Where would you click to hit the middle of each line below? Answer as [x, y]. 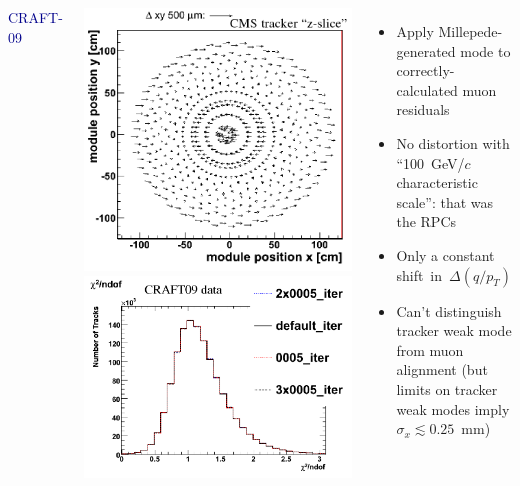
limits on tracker [447, 388]
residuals [423, 109]
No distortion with [453, 142]
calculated [427, 89]
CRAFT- [35, 17]
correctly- [425, 70]
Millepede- [470, 31]
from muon [430, 349]
